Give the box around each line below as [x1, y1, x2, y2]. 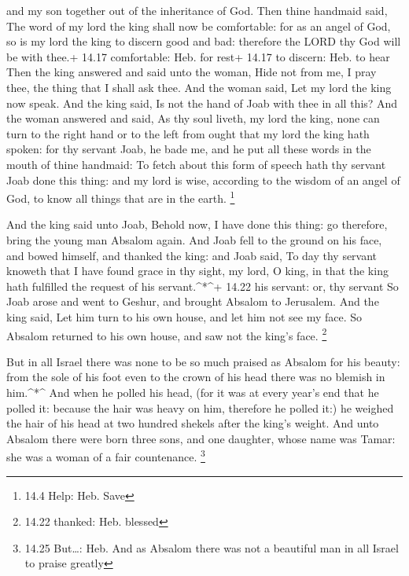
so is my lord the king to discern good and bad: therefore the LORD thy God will [6, 33, 401, 50]
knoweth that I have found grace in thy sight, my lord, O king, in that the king [6, 262, 389, 279]
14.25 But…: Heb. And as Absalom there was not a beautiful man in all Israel [24, 539, 399, 556]
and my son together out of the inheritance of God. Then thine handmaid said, [6, 2, 388, 18]
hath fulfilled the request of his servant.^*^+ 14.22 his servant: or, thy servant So [6, 277, 399, 294]
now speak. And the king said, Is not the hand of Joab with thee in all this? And [6, 94, 398, 111]
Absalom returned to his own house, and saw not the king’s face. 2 [6, 325, 327, 343]
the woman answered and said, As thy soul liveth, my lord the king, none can [6, 110, 380, 127]
